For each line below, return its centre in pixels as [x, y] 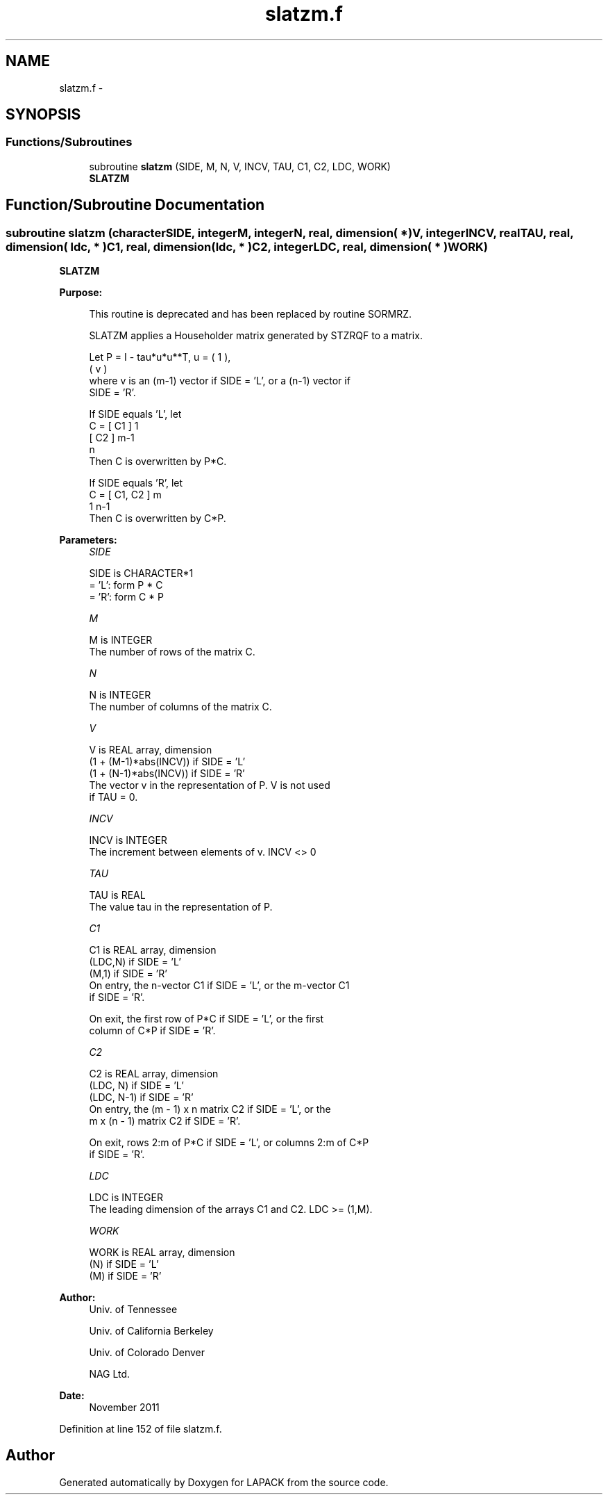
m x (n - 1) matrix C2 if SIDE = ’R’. [165, 1121]
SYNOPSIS [43, 115]
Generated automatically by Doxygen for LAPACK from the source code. [224, 1482]
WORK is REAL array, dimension [162, 1253]
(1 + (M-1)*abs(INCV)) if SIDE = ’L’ [167, 762]
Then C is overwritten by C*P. [158, 519]
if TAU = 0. [113, 797]
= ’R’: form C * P [127, 597]
